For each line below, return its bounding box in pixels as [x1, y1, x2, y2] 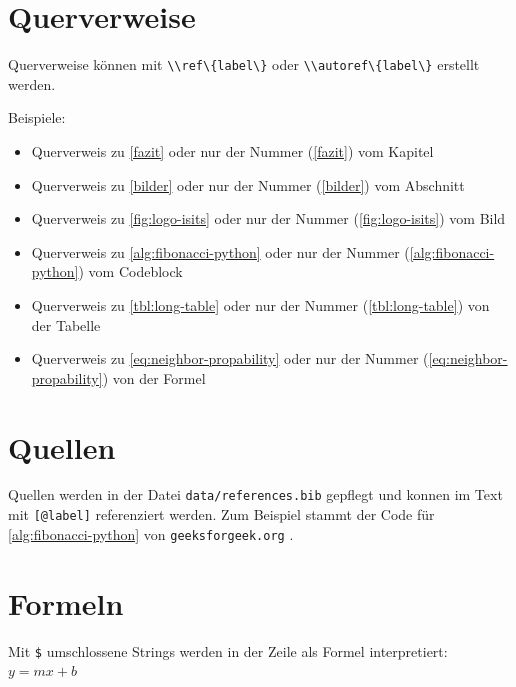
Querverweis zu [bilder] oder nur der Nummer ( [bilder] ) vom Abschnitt [31, 174, 465, 195]
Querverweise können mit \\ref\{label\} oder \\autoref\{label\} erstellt [8, 54, 480, 75]
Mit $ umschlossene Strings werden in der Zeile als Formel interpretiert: [8, 640, 448, 661]
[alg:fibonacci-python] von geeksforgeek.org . [8, 523, 294, 544]
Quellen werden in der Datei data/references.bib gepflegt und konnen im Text [8, 484, 503, 505]
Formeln [8, 582, 124, 623]
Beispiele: [8, 107, 66, 128]
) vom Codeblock [78, 261, 183, 282]
